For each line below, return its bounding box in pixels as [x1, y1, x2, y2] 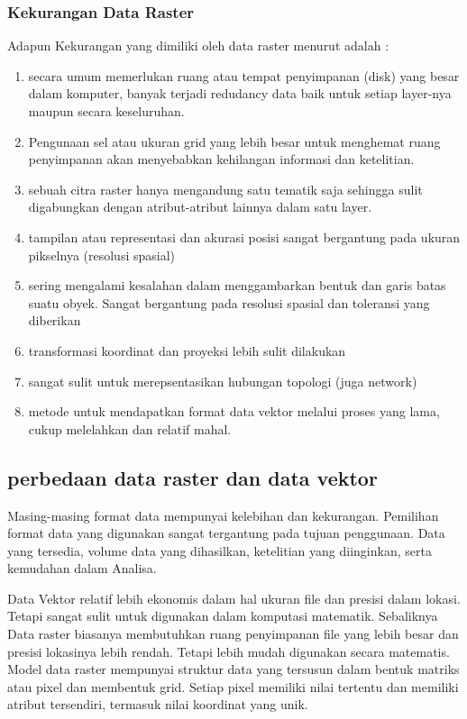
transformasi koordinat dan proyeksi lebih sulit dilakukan [28, 341, 346, 359]
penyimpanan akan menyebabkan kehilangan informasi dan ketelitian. [28, 150, 415, 168]
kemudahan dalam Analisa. [7, 559, 157, 578]
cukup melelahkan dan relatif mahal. [28, 419, 232, 438]
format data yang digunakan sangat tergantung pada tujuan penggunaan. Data [7, 523, 445, 542]
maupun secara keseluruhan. [28, 102, 185, 120]
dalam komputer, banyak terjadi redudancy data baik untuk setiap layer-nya [28, 84, 452, 103]
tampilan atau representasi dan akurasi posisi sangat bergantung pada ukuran [28, 227, 461, 246]
